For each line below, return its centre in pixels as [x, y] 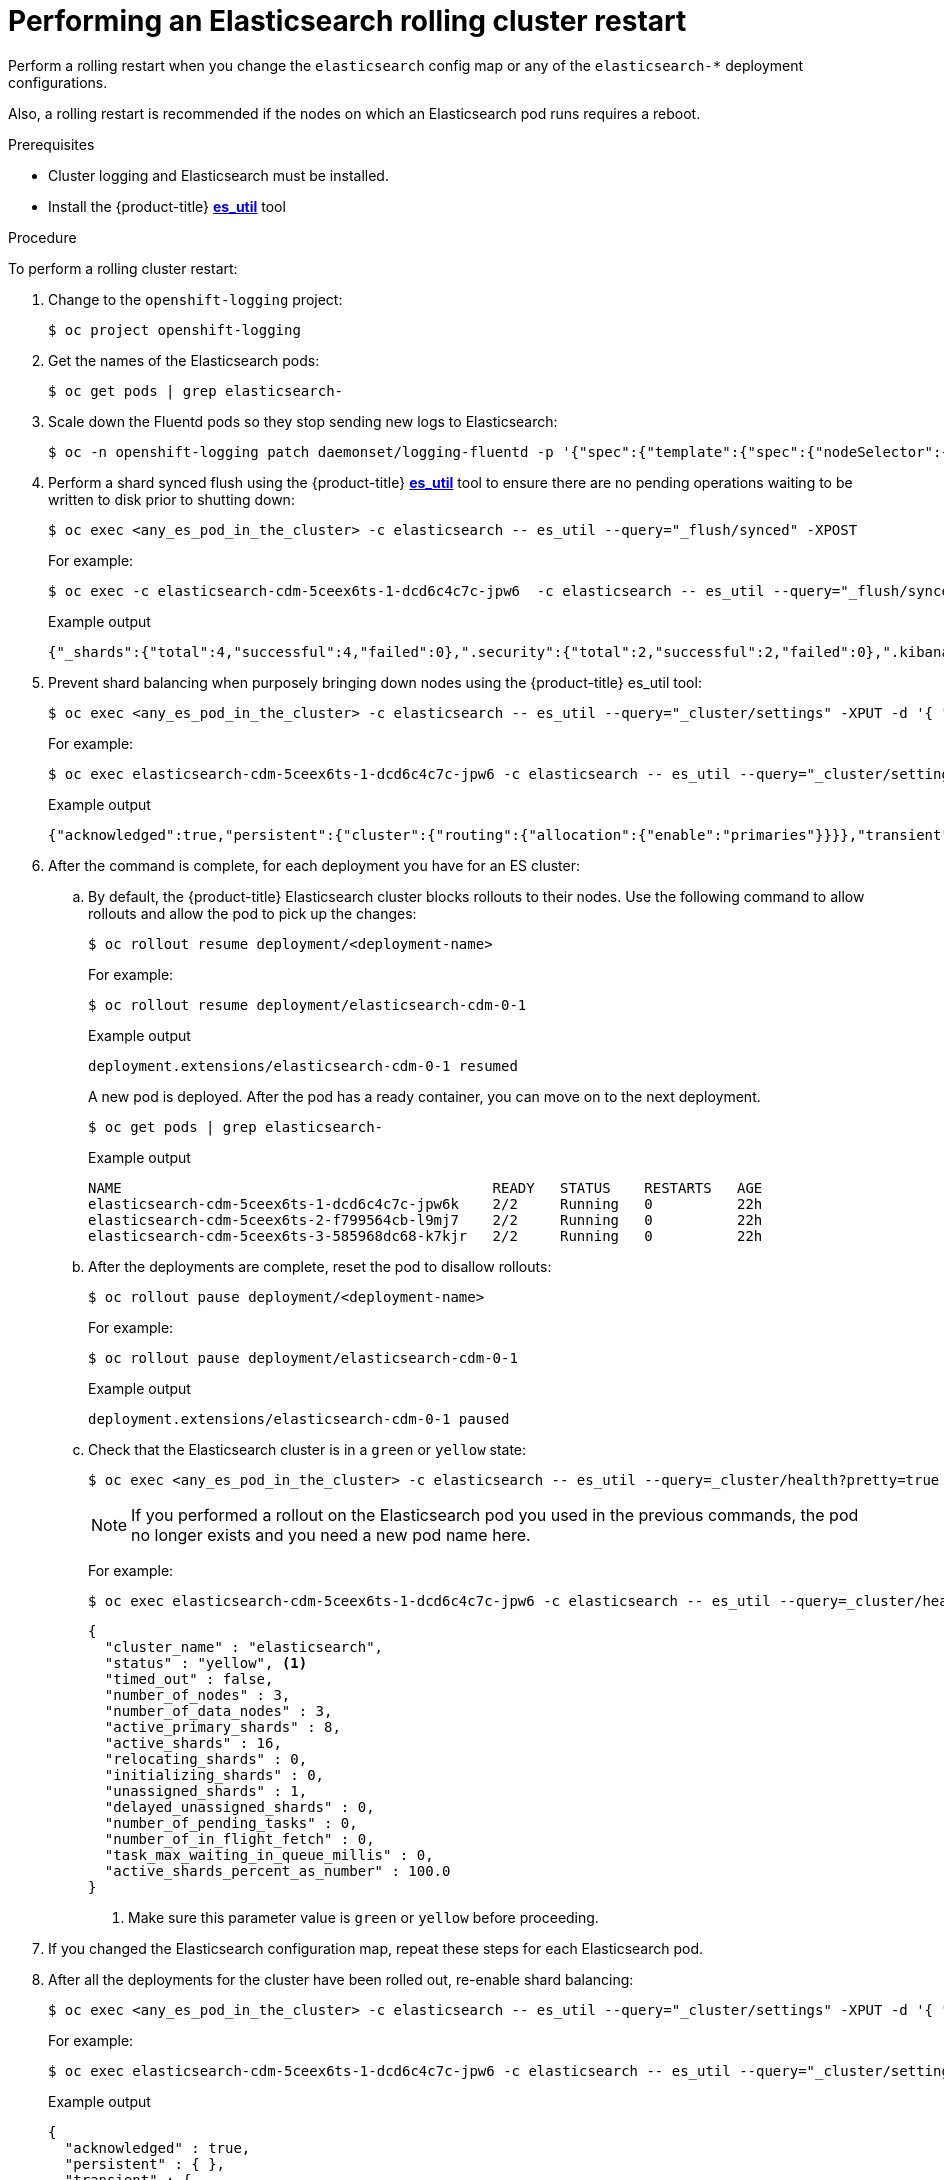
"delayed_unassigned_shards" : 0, [239, 1806]
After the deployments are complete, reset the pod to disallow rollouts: [320, 1266]
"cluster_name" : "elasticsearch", [244, 1646]
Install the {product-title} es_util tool [167, 206]
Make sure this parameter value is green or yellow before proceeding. [363, 1917]
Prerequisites [51, 144]
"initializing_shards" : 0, [214, 1774]
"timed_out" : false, [189, 1678]
